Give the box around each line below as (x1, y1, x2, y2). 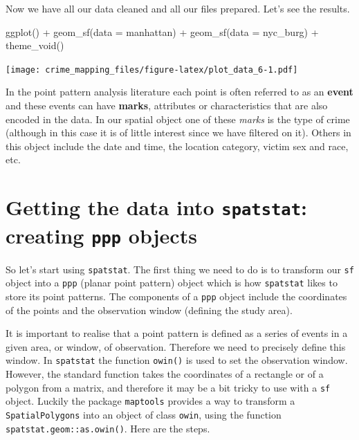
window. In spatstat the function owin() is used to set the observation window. (6, 353, 348, 367)
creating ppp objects (6, 221, 197, 249)
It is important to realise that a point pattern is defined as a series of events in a (6, 326, 348, 340)
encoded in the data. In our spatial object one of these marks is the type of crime (6, 111, 350, 126)
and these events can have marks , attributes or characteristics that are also (6, 98, 328, 113)
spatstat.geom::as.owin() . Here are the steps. (6, 421, 210, 435)
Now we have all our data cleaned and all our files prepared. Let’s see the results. (6, 1, 350, 15)
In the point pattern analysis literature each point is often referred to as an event (6, 84, 353, 99)
